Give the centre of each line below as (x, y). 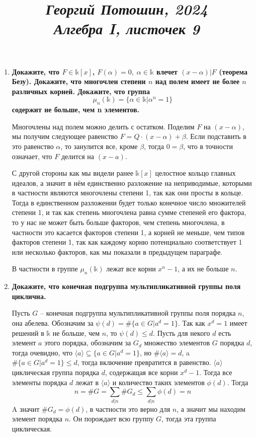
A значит (26, 409)
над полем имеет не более (197, 81)
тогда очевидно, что (42, 352)
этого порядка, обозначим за (88, 343)
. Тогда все (216, 372)
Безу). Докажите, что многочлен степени (79, 81)
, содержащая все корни (142, 372)
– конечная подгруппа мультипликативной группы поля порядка (138, 313)
